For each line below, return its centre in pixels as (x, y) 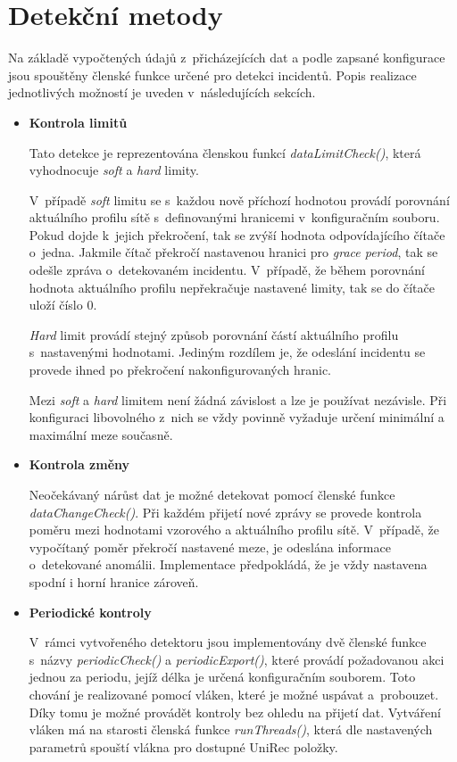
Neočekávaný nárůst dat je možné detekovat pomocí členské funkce (212, 494)
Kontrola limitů (78, 122)
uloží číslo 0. (63, 305)
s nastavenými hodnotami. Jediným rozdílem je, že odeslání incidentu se (227, 352)
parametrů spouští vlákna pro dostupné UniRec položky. (183, 746)
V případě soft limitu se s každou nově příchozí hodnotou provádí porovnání (239, 199)
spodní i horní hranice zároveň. (114, 581)
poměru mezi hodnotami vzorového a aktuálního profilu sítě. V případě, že (234, 530)
